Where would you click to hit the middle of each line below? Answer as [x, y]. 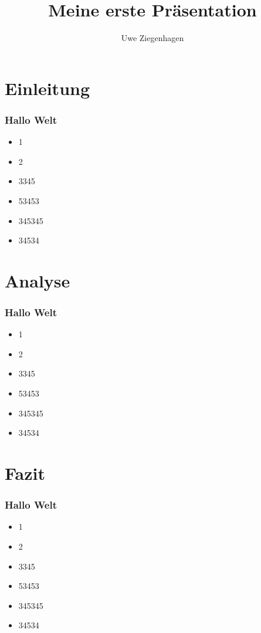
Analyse [38, 280]
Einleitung [48, 88]
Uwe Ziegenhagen [152, 38]
